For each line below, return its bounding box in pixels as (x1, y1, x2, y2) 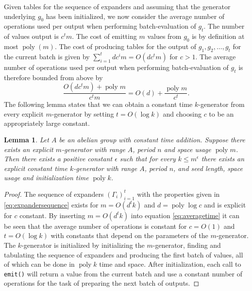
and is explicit (204, 199, 246, 209)
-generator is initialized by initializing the (21, 240, 145, 250)
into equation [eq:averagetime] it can (131, 210, 240, 220)
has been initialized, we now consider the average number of (46, 11, 225, 21)
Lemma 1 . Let (4, 134, 49, 144)
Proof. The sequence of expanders (4, 188, 104, 199)
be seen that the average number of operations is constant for (4, 221, 187, 231)
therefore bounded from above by (4, 72, 103, 82)
